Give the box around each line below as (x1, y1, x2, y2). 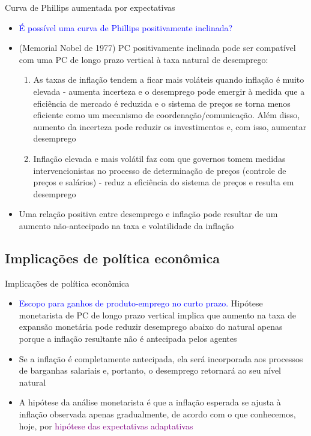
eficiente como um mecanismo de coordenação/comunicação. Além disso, (33, 109, 300, 121)
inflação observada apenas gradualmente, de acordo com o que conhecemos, (19, 408, 296, 420)
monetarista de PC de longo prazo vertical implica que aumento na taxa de (19, 308, 296, 321)
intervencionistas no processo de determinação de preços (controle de (33, 164, 286, 176)
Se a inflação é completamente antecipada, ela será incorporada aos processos (19, 352, 303, 365)
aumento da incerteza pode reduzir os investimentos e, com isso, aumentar (33, 120, 307, 133)
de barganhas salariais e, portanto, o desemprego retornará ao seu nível (19, 364, 282, 377)
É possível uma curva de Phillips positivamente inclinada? (19, 21, 233, 34)
